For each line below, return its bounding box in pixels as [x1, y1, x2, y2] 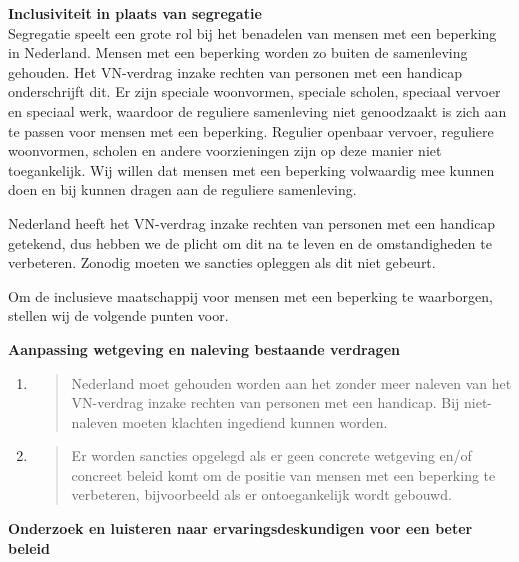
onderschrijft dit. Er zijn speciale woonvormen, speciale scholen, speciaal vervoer [8, 81, 501, 102]
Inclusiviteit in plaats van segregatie [8, 3, 262, 23]
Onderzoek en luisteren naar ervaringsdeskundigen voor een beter [8, 518, 473, 539]
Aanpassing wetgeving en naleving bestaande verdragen [8, 338, 400, 359]
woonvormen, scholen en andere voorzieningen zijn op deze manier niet [8, 140, 442, 161]
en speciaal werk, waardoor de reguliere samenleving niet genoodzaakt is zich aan [8, 100, 507, 121]
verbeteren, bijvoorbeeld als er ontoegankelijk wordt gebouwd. [71, 484, 452, 505]
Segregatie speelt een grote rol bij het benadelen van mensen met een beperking [8, 22, 497, 43]
